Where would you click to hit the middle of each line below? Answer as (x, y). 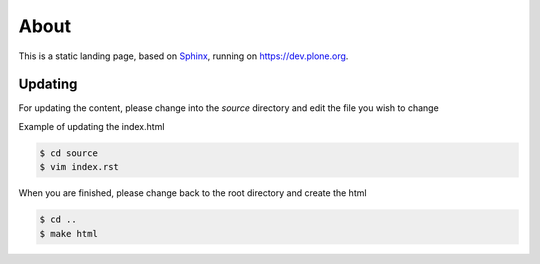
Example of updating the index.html (91, 126)
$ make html (69, 233)
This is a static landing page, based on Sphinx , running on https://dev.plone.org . (183, 56)
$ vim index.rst (79, 167)
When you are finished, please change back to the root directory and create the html (192, 193)
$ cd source (69, 153)
